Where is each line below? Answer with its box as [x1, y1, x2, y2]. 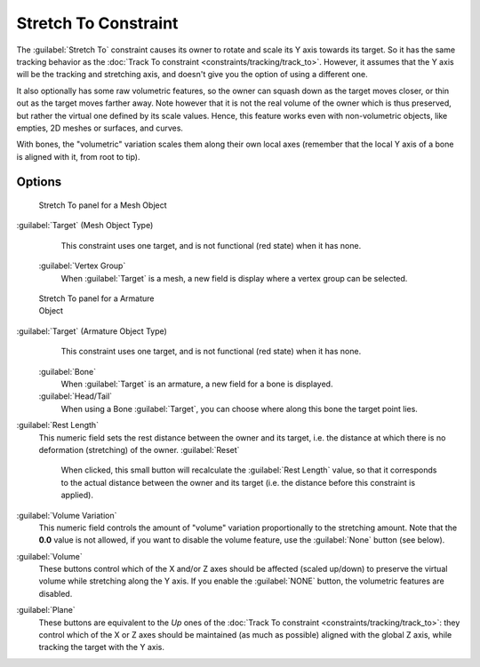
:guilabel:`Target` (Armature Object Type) [16, 325, 168, 337]
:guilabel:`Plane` [16, 605, 76, 615]
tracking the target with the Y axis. [38, 642, 164, 653]
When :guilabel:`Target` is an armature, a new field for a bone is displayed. [60, 378, 333, 389]
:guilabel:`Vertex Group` [38, 260, 126, 271]
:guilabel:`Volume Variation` [16, 510, 117, 520]
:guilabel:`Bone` [38, 366, 97, 377]
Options [16, 174, 62, 190]
